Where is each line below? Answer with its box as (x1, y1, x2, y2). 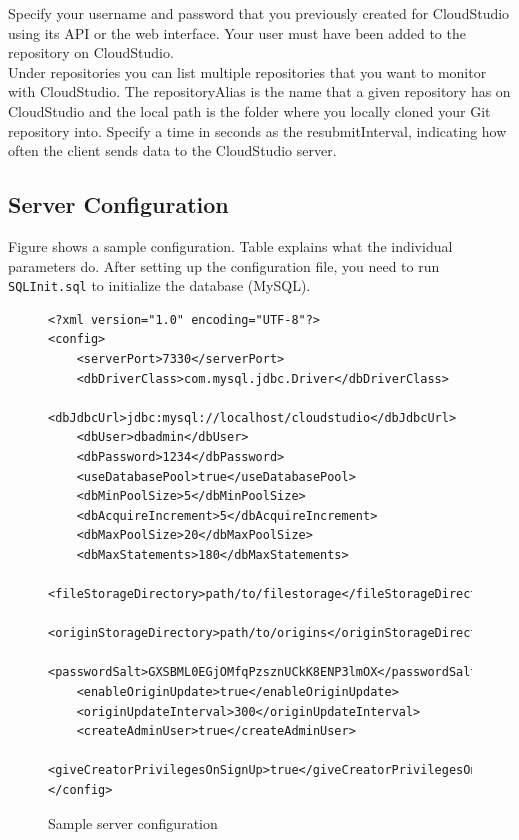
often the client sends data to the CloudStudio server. (8, 140, 337, 161)
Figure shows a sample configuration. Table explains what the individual (8, 235, 453, 256)
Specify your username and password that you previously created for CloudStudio (8, 3, 510, 23)
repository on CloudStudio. (8, 42, 174, 63)
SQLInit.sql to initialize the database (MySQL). (8, 275, 311, 296)
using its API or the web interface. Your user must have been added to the (8, 22, 466, 43)
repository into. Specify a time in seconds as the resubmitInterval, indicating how (8, 120, 507, 141)
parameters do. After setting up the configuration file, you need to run (8, 255, 440, 276)
